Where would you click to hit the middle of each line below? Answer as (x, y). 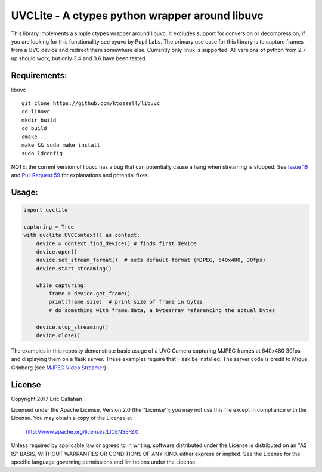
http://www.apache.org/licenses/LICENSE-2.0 (82, 431)
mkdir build (39, 120)
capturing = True (49, 226)
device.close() (58, 335)
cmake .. (34, 137)
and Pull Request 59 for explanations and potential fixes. (80, 175)
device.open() (57, 252)
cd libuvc (36, 112)
